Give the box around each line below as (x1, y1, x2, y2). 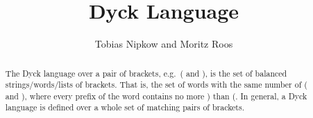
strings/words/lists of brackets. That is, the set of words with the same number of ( (5, 79, 307, 90)
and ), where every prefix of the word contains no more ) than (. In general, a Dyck (5, 90, 307, 101)
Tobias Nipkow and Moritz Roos (94, 37, 233, 51)
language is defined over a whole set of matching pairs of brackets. (5, 101, 244, 113)
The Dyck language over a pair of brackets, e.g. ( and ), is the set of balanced (5, 67, 287, 79)
